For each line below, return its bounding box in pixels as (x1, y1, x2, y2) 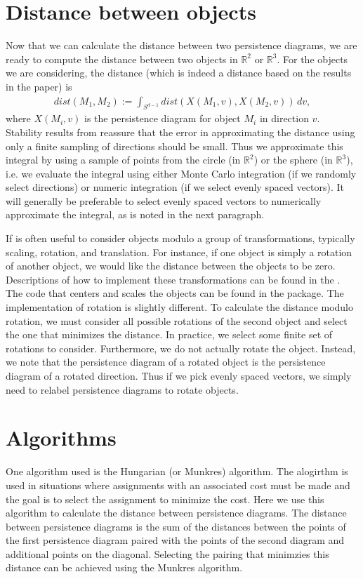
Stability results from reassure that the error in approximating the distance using (6, 124, 355, 139)
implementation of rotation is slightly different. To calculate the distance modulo (6, 300, 353, 314)
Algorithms (6, 423, 117, 452)
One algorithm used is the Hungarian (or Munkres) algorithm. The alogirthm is (6, 464, 348, 479)
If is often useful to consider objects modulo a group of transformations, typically (6, 231, 355, 246)
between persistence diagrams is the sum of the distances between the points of (6, 519, 346, 533)
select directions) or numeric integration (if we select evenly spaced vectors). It (6, 180, 344, 194)
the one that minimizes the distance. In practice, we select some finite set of (6, 327, 333, 342)
